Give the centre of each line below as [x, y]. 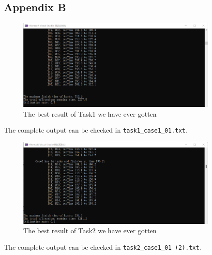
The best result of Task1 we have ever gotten [90, 113]
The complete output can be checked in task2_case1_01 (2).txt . [103, 247]
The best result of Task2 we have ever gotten [90, 231]
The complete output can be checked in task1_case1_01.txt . [96, 130]
